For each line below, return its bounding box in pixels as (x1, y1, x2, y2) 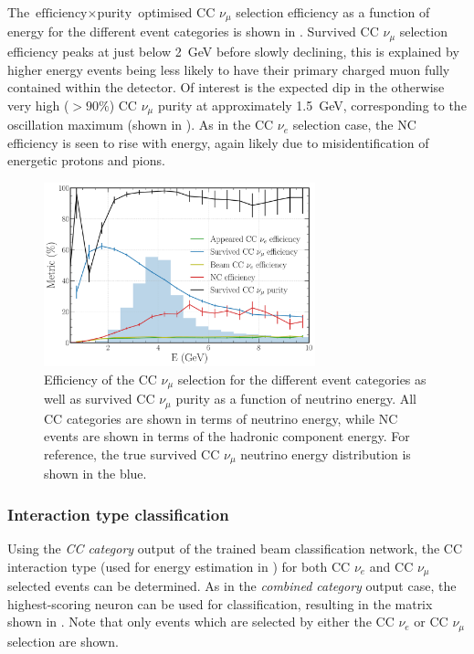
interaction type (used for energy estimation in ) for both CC (7, 556, 351, 575)
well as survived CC (44, 389, 155, 408)
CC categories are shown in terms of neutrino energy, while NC (44, 408, 398, 427)
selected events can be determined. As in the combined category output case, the (7, 576, 457, 596)
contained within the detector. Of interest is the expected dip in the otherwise (7, 78, 445, 97)
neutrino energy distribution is (240, 444, 411, 463)
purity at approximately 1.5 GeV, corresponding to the (157, 95, 467, 114)
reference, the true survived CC (44, 444, 220, 463)
